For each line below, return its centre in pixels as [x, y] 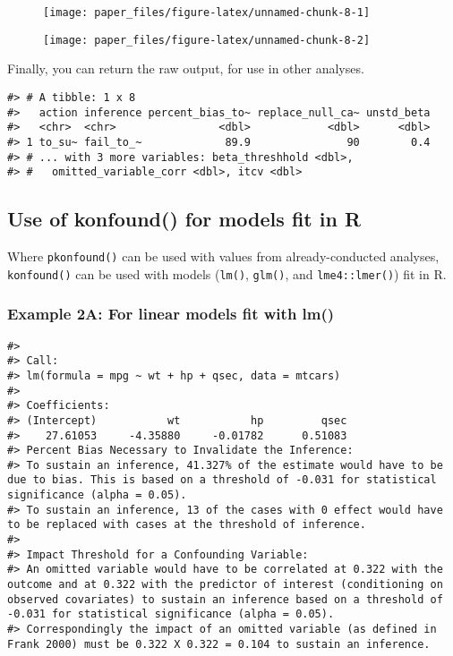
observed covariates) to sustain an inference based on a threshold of [225, 599]
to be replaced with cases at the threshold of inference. [187, 525]
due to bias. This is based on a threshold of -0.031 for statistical [222, 480]
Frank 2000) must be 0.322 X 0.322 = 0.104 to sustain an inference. [219, 644]
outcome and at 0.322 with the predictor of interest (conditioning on [225, 585]
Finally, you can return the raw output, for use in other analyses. [186, 68]
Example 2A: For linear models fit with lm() [171, 314]
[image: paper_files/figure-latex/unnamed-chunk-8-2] [207, 40]
